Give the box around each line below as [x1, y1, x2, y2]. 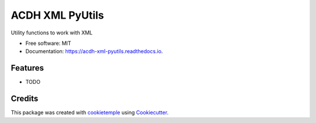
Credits [11, 94, 39, 104]
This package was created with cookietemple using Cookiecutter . [11, 109, 169, 116]
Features [11, 63, 44, 73]
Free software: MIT [25, 40, 71, 47]
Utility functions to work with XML [11, 29, 93, 36]
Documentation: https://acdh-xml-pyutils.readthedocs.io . [25, 48, 163, 55]
